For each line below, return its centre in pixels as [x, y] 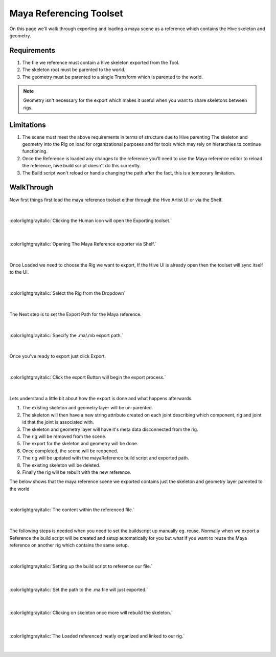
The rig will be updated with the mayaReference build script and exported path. [106, 458]
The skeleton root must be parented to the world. [74, 70]
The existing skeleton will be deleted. [61, 465]
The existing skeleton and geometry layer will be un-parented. [88, 408]
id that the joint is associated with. [58, 422]
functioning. [35, 151]
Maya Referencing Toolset [66, 13]
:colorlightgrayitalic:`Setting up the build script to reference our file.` [81, 566]
